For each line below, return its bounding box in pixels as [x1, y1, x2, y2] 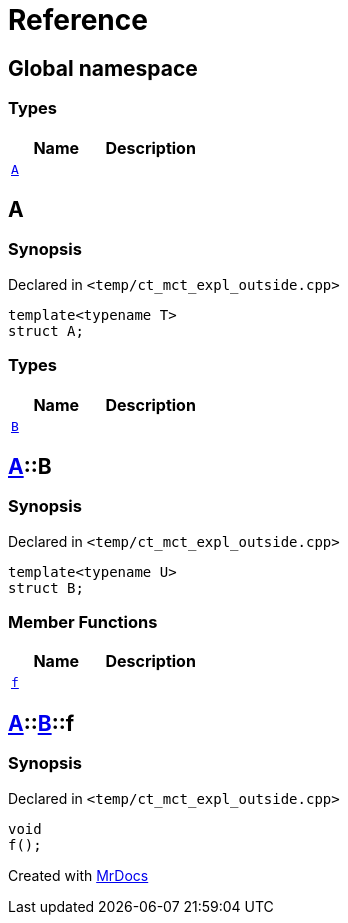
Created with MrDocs [8, 866, 149, 884]
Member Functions [8, 612, 158, 633]
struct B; [8, 579, 84, 596]
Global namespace [8, 55, 198, 81]
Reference [8, 3, 148, 37]
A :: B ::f [8, 710, 75, 736]
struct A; [8, 322, 84, 339]
